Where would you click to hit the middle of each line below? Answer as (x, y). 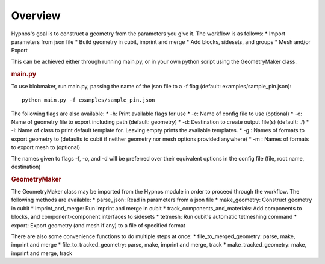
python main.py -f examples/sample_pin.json (89, 100)
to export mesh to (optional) (46, 147)
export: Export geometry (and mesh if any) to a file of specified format (98, 225)
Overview (36, 16)
